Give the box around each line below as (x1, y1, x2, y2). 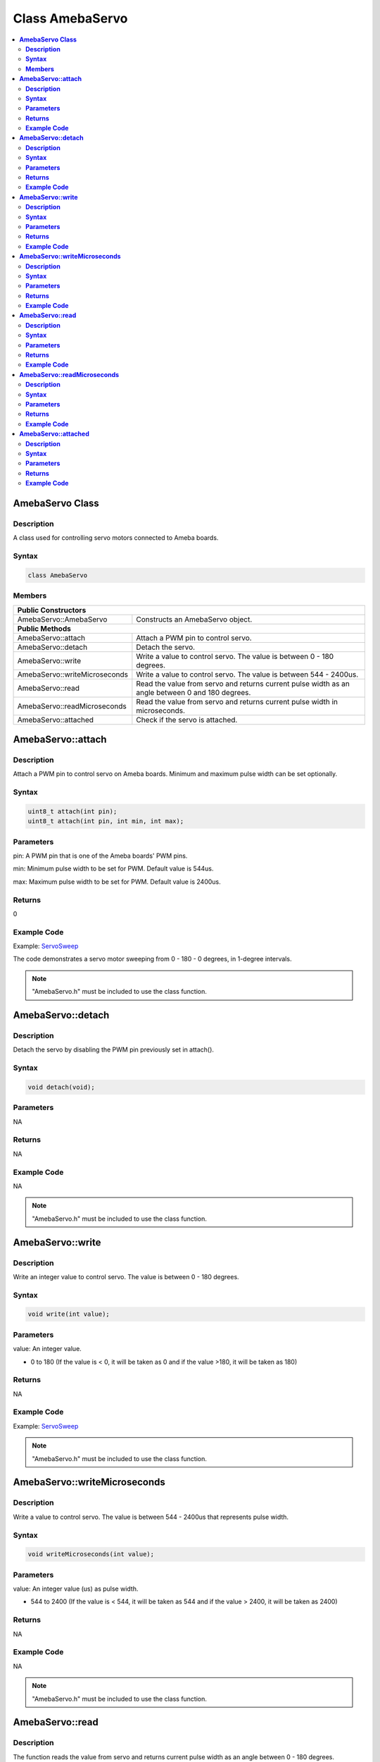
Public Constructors (17, 605, 87, 615)
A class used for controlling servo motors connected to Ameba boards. (13, 534, 219, 542)
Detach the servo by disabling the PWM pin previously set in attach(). (13, 1045, 215, 1054)
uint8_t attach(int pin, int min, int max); (27, 818, 184, 825)
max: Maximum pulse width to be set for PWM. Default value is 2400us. (13, 877, 221, 886)
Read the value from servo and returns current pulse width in (136, 696, 338, 706)
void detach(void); (27, 1083, 95, 1091)
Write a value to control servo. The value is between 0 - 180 (136, 651, 334, 661)
